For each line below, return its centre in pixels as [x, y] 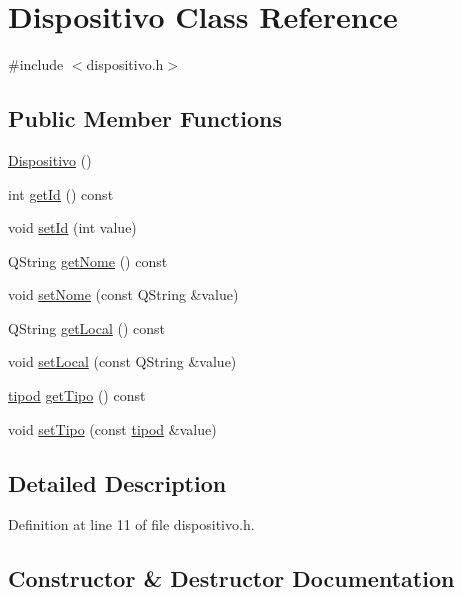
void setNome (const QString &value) [123, 294]
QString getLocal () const [87, 327]
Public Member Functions [145, 118]
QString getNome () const [88, 260]
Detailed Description [117, 482]
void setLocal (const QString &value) [122, 361]
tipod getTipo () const [77, 395]
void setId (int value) [72, 227]
